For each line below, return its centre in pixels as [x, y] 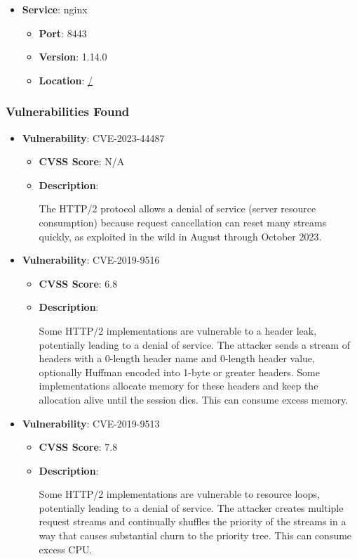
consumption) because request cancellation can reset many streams [183, 222]
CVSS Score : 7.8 [78, 447]
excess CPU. [66, 549]
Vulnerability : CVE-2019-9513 [91, 423]
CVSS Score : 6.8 [78, 283]
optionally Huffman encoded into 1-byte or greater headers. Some [179, 372]
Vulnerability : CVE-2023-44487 [93, 137]
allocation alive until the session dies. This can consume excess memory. [194, 399]
